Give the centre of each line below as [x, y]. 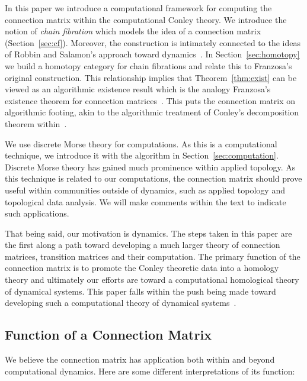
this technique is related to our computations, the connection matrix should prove [153, 178]
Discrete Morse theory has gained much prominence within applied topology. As [150, 167]
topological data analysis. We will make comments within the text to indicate [145, 201]
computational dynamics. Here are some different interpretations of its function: [150, 371]
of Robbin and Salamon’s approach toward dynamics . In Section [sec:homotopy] [152, 54]
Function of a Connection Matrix [108, 335]
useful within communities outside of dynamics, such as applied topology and [145, 190]
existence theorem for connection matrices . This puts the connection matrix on [150, 100]
